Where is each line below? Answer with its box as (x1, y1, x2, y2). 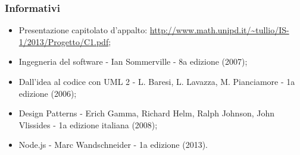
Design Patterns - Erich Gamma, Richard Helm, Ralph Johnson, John (18, 107, 275, 119)
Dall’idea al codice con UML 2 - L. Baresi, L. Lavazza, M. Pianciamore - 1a (18, 75, 295, 87)
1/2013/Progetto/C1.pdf (18, 35, 109, 48)
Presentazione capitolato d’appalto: (18, 24, 148, 36)
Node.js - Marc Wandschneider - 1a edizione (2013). (18, 138, 208, 151)
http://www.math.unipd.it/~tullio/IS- (149, 24, 289, 36)
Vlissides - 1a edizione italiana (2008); (18, 118, 158, 131)
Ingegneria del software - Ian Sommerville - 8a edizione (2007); (18, 55, 248, 68)
